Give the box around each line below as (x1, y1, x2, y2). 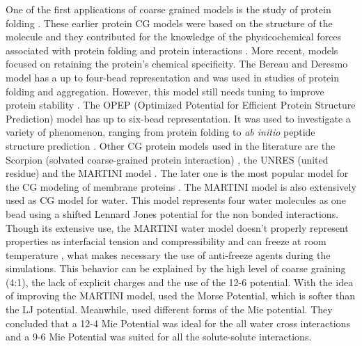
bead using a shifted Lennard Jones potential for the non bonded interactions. (6, 206, 339, 221)
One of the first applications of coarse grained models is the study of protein (6, 2, 331, 16)
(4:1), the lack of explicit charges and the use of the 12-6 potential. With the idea (6, 274, 354, 289)
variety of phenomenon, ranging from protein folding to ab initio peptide (6, 125, 315, 139)
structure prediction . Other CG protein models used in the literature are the (6, 138, 336, 152)
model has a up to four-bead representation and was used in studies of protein (6, 70, 339, 84)
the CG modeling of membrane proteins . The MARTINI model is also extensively (6, 179, 356, 194)
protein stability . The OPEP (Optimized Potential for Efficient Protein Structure (6, 97, 356, 112)
